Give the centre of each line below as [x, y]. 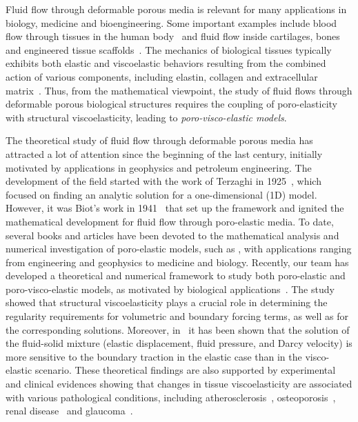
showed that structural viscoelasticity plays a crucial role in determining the [167, 302]
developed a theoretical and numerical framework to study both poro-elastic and [176, 275]
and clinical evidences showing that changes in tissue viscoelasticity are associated [179, 384]
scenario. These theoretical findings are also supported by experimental [185, 370]
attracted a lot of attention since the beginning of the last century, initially [164, 153]
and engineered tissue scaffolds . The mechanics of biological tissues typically [169, 49]
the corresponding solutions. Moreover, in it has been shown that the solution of [178, 329]
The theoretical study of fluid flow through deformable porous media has [159, 140]
